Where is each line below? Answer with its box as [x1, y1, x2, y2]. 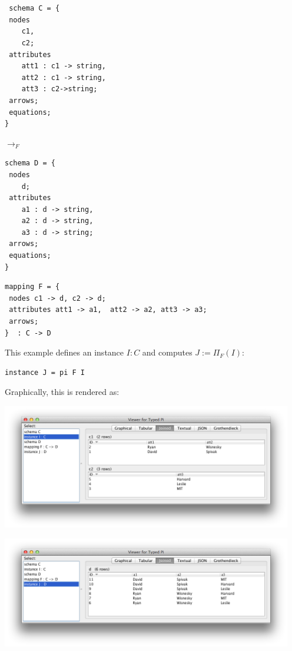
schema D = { [5, 159, 55, 168]
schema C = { [9, 4, 60, 13]
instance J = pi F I [5, 368, 85, 377]
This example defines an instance [5, 346, 124, 358]
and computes [142, 346, 193, 358]
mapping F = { [5, 283, 60, 291]
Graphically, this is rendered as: [5, 386, 120, 398]
